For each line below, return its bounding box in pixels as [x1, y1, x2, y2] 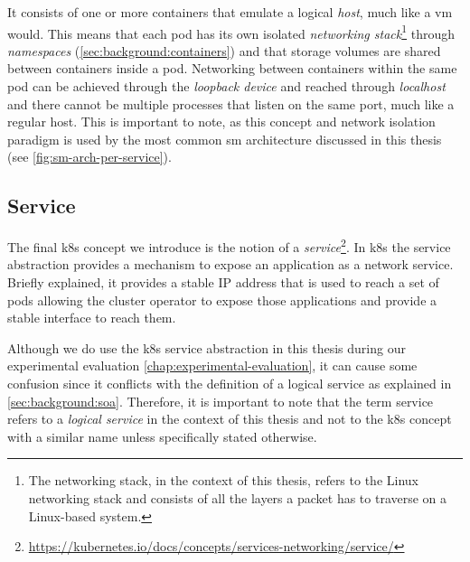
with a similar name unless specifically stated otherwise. [7, 426, 317, 445]
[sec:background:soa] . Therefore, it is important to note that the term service [7, 391, 434, 410]
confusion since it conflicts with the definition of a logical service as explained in [7, 374, 452, 393]
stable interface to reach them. [7, 308, 176, 327]
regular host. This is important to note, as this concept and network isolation [7, 112, 436, 131]
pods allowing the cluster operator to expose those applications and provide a [7, 290, 437, 309]
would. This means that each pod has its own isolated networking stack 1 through [7, 21, 455, 42]
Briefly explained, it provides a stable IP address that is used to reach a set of [7, 273, 439, 292]
